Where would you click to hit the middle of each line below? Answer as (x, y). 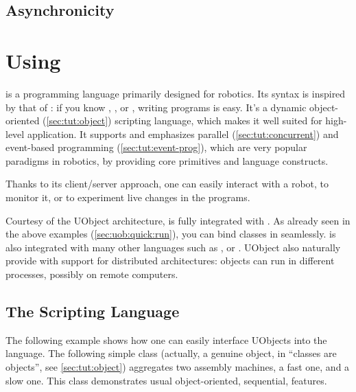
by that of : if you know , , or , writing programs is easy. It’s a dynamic (156, 107)
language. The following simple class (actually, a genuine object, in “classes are (171, 353)
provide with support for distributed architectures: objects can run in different (170, 261)
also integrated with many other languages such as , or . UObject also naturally (173, 247)
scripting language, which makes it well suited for (218, 120)
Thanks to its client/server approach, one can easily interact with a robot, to (167, 184)
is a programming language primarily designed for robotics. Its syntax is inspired (176, 93)
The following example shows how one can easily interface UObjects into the (166, 339)
